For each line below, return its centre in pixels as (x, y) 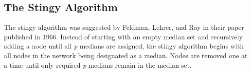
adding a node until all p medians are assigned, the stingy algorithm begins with (124, 46)
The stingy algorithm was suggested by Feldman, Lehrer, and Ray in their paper (124, 27)
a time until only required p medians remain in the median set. (98, 65)
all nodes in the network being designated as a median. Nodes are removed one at (126, 55)
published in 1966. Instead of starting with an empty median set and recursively (123, 36)
